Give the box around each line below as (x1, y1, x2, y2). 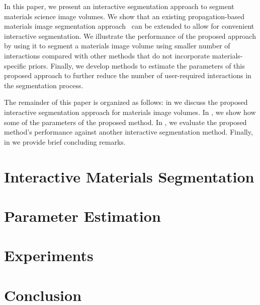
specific (4, 60, 27, 71)
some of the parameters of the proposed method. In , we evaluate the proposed (4, 116, 247, 127)
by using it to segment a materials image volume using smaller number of (4, 40, 230, 51)
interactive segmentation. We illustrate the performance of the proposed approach (4, 30, 256, 41)
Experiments (4, 245, 94, 266)
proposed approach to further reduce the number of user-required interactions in (4, 70, 251, 81)
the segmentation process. (4, 80, 83, 90)
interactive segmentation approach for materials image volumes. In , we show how (4, 106, 256, 117)
